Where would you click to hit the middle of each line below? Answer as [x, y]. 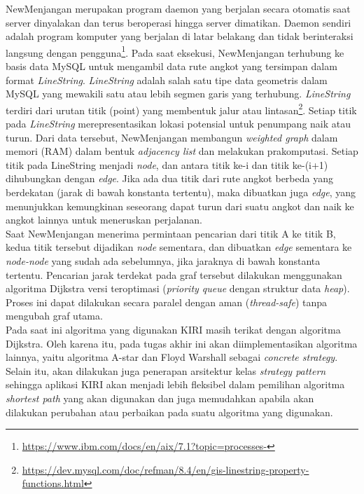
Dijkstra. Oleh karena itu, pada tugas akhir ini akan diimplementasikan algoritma [182, 343]
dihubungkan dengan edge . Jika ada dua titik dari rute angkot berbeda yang [169, 178]
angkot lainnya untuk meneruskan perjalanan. [104, 220]
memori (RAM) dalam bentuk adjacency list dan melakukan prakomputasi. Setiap [182, 151]
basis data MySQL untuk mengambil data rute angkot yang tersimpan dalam [171, 66]
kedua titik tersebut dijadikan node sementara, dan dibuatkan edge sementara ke [179, 247]
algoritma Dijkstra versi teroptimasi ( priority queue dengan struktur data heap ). [178, 288]
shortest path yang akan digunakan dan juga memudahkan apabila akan [160, 398]
